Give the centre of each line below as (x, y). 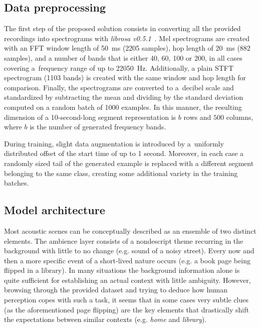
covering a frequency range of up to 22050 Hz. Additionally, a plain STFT (119, 67)
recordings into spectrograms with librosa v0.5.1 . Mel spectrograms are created (127, 38)
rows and (197, 117)
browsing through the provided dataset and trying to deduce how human (116, 290)
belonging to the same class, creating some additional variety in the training (121, 173)
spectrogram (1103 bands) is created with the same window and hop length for (125, 77)
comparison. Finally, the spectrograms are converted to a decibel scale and (119, 87)
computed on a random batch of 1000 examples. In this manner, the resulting (123, 107)
